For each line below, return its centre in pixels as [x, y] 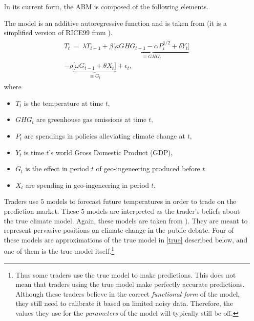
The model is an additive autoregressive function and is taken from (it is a [115, 23]
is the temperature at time [63, 103]
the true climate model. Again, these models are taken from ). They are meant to [126, 220]
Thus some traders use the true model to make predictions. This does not [126, 274]
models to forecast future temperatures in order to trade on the [141, 201]
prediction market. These [42, 211]
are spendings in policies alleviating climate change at [105, 136]
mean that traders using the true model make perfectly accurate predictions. [130, 284]
